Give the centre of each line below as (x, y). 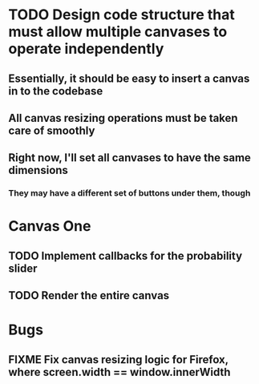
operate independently (86, 49)
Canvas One (50, 226)
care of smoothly (52, 130)
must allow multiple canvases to (118, 32)
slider (23, 268)
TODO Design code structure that (121, 15)
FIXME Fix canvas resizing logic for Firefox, (118, 360)
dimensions (38, 170)
